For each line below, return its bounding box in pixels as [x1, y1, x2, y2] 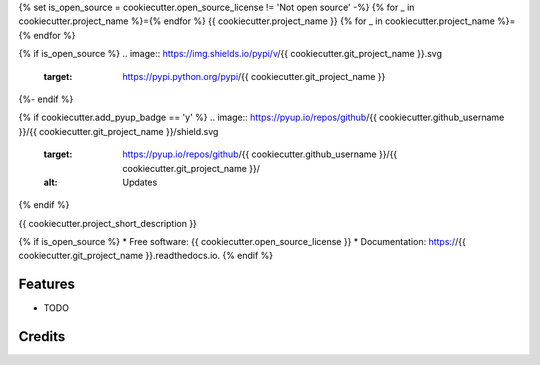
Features [18, 276, 75, 293]
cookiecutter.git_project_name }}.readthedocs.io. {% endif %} [18, 250, 274, 262]
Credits [18, 328, 66, 345]
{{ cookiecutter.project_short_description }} [18, 217, 197, 229]
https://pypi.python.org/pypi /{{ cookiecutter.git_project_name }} [122, 70, 386, 82]
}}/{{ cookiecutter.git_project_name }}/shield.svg [18, 125, 219, 137]
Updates [122, 176, 158, 188]
